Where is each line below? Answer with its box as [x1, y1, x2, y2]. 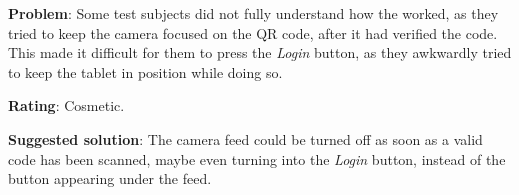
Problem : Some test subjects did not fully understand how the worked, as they [8, 3, 499, 23]
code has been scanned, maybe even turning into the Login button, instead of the [8, 148, 506, 169]
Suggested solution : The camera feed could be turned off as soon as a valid [8, 128, 483, 149]
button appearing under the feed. [8, 168, 212, 189]
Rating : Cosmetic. [8, 95, 125, 116]
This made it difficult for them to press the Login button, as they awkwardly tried [8, 42, 512, 63]
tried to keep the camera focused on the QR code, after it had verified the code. [8, 22, 498, 43]
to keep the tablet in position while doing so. [8, 61, 283, 82]
